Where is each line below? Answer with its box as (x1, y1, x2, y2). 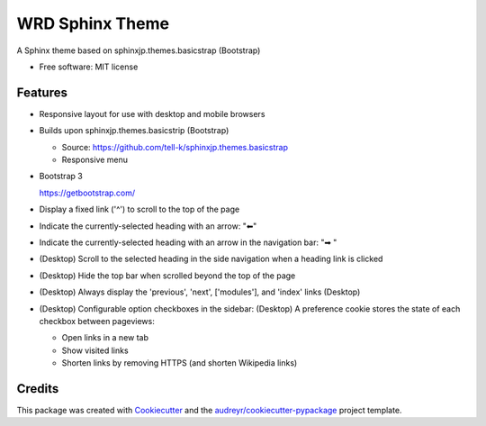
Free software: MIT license (39, 61, 139, 72)
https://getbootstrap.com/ (39, 187, 136, 198)
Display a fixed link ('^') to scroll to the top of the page (39, 204, 240, 215)
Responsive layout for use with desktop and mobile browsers (39, 108, 265, 119)
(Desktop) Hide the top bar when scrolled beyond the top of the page (39, 270, 296, 281)
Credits (16, 381, 59, 396)
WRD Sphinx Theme (16, 14, 170, 33)
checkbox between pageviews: (39, 315, 155, 326)
